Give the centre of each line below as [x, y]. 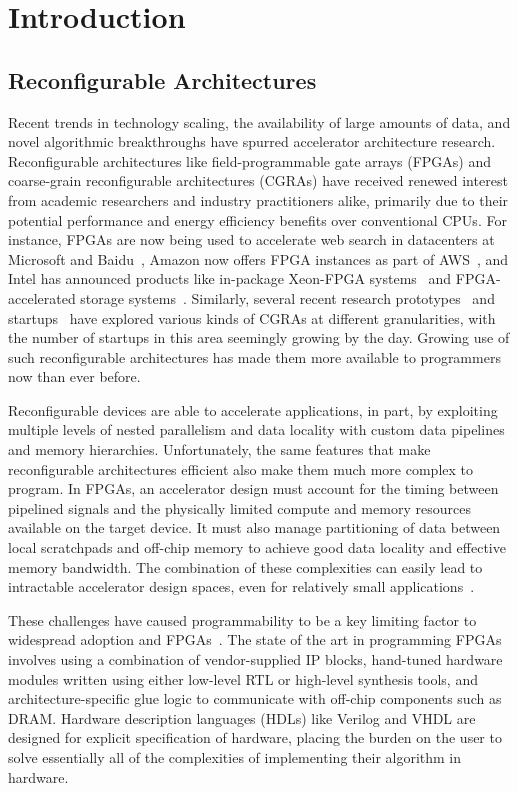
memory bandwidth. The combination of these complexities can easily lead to [245, 566]
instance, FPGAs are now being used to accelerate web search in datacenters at [251, 239]
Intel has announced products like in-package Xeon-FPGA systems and [230, 278]
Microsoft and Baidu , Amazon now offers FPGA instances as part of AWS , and [258, 258]
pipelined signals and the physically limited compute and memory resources [239, 507]
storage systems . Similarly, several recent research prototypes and [287, 297]
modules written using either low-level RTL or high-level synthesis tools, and [243, 678]
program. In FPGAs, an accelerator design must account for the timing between [253, 488]
